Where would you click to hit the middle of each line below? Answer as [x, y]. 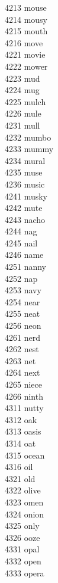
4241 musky [26, 196]
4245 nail [21, 243]
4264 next [22, 372]
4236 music [25, 184]
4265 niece [23, 384]
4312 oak [21, 419]
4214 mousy [26, 19]
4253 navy [23, 290]
